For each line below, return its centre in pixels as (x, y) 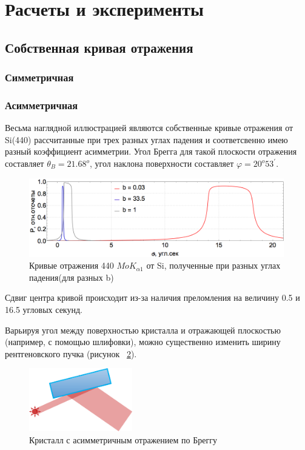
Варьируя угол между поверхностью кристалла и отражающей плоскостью (143, 330)
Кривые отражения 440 (72, 265)
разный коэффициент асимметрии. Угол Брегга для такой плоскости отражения (151, 151)
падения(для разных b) (72, 277)
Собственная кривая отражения (99, 47)
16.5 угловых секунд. (44, 310)
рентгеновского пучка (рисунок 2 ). (71, 353)
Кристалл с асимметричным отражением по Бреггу (123, 439)
